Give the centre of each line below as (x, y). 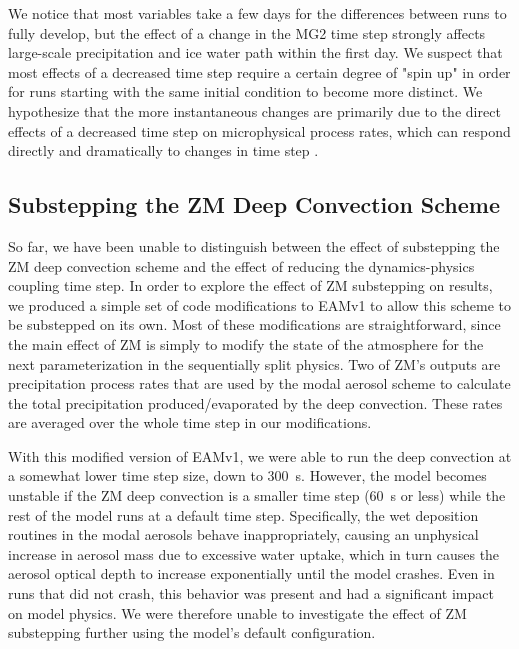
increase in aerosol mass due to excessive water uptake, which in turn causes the (254, 553)
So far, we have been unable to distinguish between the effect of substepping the (254, 245)
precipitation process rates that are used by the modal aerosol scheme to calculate (259, 383)
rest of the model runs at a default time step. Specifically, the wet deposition (243, 514)
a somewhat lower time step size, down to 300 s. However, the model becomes (247, 475)
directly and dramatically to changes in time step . (163, 150)
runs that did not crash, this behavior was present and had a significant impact (251, 593)
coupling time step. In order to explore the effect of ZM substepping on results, (250, 285)
